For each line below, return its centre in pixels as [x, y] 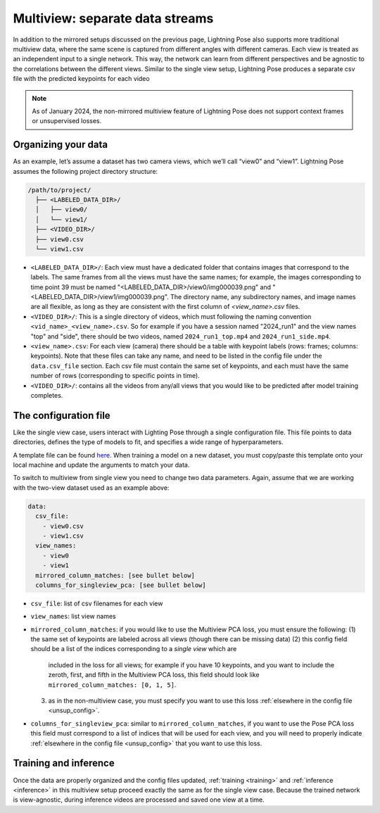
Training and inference [64, 763]
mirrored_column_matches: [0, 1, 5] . [112, 685]
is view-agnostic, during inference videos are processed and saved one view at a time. [139, 800]
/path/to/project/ [59, 190]
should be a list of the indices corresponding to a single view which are [134, 649]
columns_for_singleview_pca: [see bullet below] [121, 585]
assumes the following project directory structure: [85, 171]
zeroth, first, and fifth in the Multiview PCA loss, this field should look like [154, 675]
